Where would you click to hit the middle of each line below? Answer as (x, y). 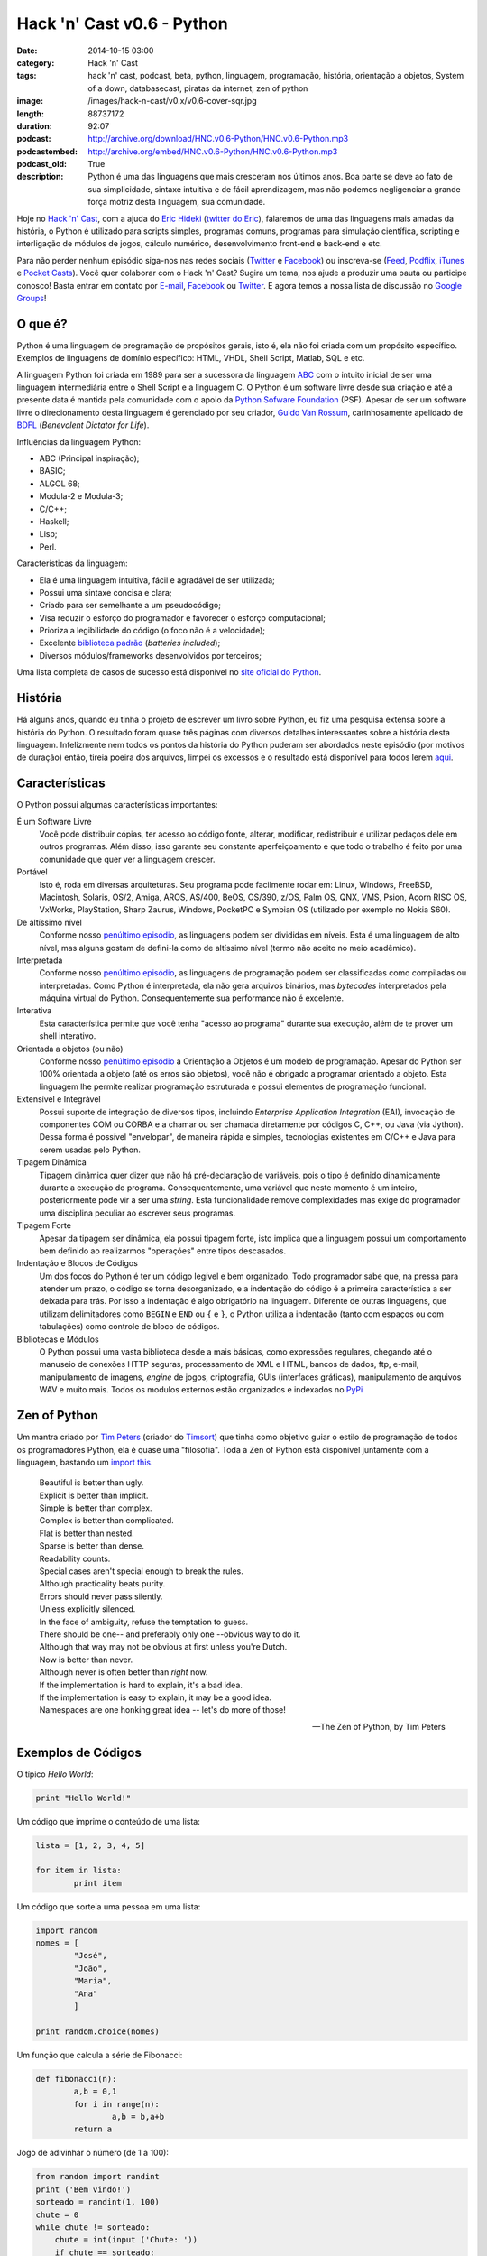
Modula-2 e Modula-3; (81, 496)
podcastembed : (47, 151)
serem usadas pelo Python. (90, 1150)
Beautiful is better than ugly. (92, 1483)
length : (31, 114)
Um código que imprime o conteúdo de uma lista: (108, 1821)
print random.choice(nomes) (97, 2031)
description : (40, 177)
